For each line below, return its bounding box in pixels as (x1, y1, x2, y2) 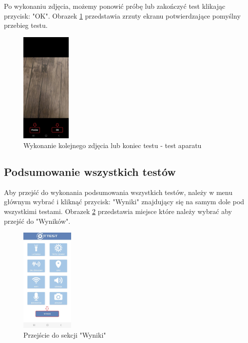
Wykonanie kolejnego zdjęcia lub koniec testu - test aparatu (23, 140, 202, 150)
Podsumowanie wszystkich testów (4, 164, 176, 179)
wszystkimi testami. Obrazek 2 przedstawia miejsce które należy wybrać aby (4, 206, 232, 216)
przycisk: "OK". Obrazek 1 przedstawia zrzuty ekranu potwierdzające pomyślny (4, 10, 241, 21)
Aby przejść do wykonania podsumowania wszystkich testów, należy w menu (4, 187, 232, 197)
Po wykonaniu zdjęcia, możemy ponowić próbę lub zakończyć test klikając (4, 1, 226, 11)
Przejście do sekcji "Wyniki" (23, 329, 106, 340)
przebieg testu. (4, 20, 48, 30)
